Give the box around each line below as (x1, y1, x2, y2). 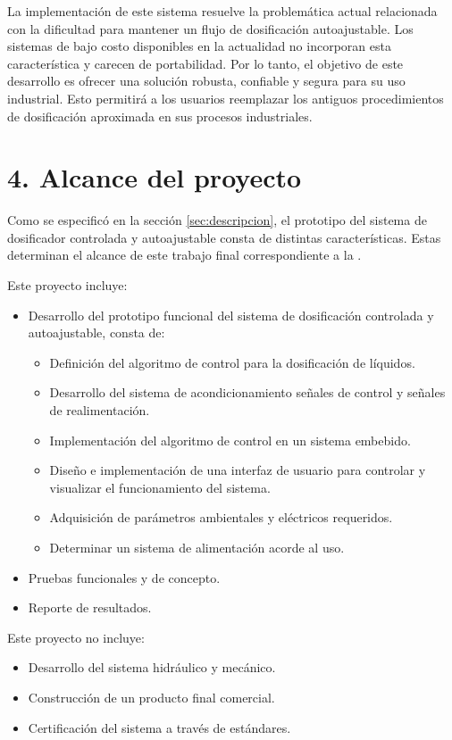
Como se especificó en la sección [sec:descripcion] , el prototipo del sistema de (7, 211, 427, 229)
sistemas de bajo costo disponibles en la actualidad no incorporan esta (7, 37, 391, 55)
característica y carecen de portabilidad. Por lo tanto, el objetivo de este (7, 54, 404, 72)
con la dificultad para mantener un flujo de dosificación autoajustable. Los (7, 19, 414, 37)
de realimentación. (49, 401, 150, 420)
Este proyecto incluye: (7, 276, 128, 295)
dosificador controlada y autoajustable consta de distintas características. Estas (7, 228, 441, 246)
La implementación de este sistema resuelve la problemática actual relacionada (7, 2, 438, 20)
